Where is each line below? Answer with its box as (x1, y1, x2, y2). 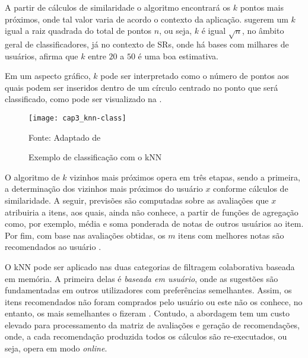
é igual (201, 24, 226, 37)
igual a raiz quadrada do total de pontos (5, 24, 152, 37)
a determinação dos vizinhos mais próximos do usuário (5, 182, 203, 195)
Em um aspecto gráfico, (5, 69, 91, 82)
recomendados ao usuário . (5, 240, 101, 253)
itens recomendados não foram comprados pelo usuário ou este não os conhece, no (5, 295, 303, 308)
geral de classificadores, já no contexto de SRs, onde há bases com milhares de (5, 37, 289, 50)
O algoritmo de (5, 170, 60, 183)
